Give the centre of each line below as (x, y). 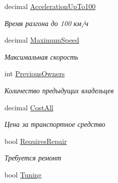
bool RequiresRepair (36, 141)
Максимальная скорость (41, 56)
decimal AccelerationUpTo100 (50, 6)
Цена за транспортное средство (55, 124)
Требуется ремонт (33, 158)
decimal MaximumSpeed (42, 40)
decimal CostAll (29, 107)
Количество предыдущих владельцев (59, 90)
